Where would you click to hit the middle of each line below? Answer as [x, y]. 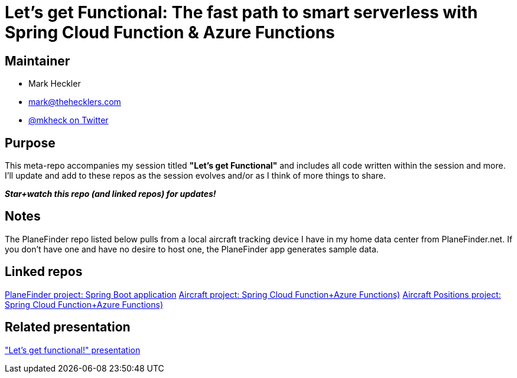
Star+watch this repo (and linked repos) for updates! [110, 194]
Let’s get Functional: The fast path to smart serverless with [241, 12]
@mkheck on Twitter [69, 120]
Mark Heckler [55, 84]
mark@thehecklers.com [75, 102]
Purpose [30, 143]
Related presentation [68, 327]
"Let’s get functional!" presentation [73, 350]
